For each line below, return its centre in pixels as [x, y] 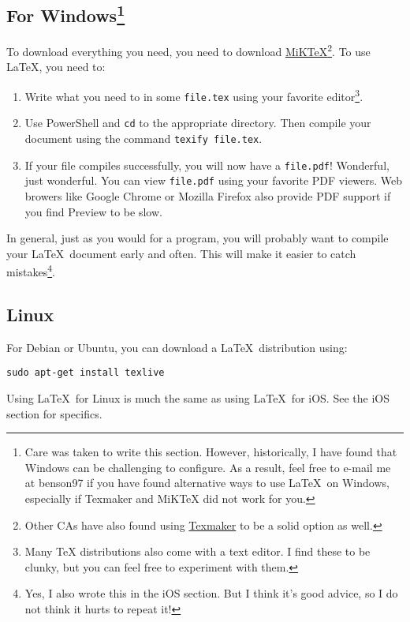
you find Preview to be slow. [93, 211]
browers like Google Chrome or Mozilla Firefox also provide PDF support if [208, 195]
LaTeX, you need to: [56, 67]
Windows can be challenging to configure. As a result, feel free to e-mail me [208, 467]
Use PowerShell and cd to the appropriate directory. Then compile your [198, 123]
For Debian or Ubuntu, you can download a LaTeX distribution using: [177, 347]
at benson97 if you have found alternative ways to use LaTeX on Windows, [207, 483]
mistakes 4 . [31, 271]
